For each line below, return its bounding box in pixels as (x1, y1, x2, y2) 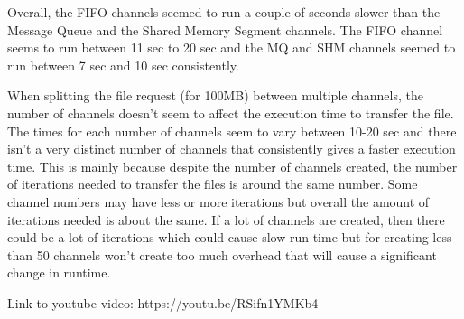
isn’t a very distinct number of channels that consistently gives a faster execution (7, 139, 456, 158)
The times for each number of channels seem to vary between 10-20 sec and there (7, 121, 457, 140)
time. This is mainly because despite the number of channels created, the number (7, 156, 458, 175)
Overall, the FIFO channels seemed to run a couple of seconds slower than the (7, 3, 441, 21)
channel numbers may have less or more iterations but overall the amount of (7, 192, 430, 211)
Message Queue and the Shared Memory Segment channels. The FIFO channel (7, 20, 443, 39)
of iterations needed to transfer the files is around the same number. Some (7, 174, 418, 193)
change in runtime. (7, 263, 111, 282)
